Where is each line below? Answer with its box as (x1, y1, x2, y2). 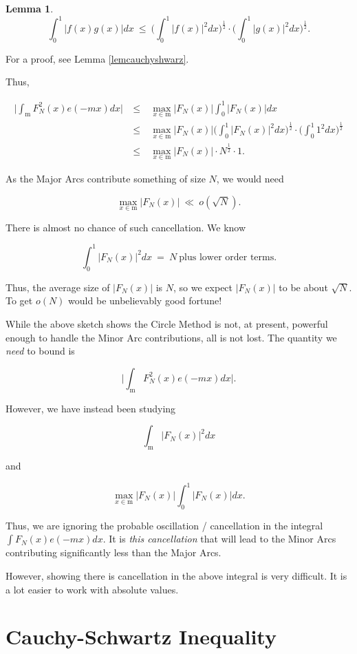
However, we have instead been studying (6, 401, 176, 415)
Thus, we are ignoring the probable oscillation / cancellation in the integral (6, 518, 323, 532)
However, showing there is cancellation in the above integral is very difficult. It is (6, 568, 347, 582)
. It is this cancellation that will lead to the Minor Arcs (102, 531, 336, 546)
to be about (279, 279, 328, 294)
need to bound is (6, 344, 75, 358)
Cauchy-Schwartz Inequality (6, 622, 277, 651)
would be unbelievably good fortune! (68, 293, 222, 308)
